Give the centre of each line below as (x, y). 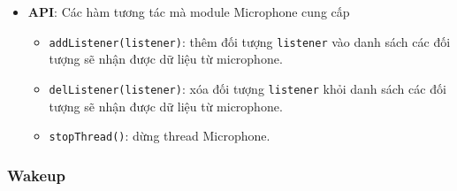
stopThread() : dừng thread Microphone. (160, 136)
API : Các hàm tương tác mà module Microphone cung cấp (189, 11)
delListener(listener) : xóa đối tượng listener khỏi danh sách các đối (248, 88)
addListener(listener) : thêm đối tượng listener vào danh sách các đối (250, 41)
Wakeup (36, 175)
